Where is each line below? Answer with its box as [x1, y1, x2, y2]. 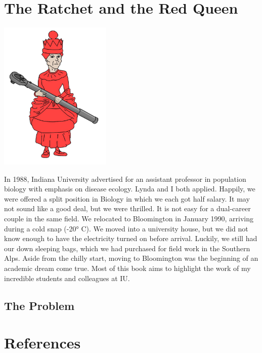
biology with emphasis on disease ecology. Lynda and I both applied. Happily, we [4, 183, 255, 194]
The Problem [4, 297, 75, 313]
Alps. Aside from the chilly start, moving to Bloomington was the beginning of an [4, 253, 258, 263]
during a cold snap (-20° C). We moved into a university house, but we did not [4, 223, 248, 233]
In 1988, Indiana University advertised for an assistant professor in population [4, 173, 246, 184]
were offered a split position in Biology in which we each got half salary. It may [4, 193, 250, 204]
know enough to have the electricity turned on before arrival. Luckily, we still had [4, 233, 257, 244]
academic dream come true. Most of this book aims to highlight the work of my [4, 263, 251, 273]
